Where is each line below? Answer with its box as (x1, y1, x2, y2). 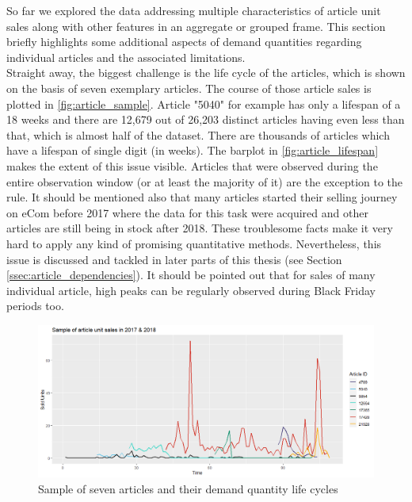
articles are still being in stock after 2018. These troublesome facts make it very (6, 220, 393, 236)
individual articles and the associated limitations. (6, 48, 246, 65)
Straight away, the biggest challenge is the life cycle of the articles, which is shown (6, 64, 406, 81)
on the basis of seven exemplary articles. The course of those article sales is (6, 79, 372, 96)
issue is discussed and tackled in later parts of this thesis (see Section (6, 251, 342, 267)
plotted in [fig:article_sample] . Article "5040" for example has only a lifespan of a (6, 95, 401, 112)
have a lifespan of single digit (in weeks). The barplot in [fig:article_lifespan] (6, 142, 379, 159)
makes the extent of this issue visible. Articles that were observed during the (6, 157, 378, 174)
